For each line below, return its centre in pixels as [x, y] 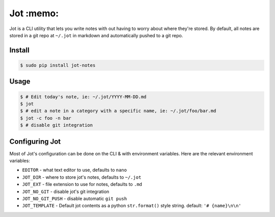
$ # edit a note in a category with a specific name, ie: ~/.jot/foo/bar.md [118, 111]
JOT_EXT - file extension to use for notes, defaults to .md [82, 184]
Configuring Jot [35, 141]
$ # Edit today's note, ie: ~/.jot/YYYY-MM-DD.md [83, 97]
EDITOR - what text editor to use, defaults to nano [75, 170]
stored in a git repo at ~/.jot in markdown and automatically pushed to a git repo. [96, 35]
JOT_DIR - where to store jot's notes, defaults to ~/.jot [82, 177]
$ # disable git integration [57, 125]
